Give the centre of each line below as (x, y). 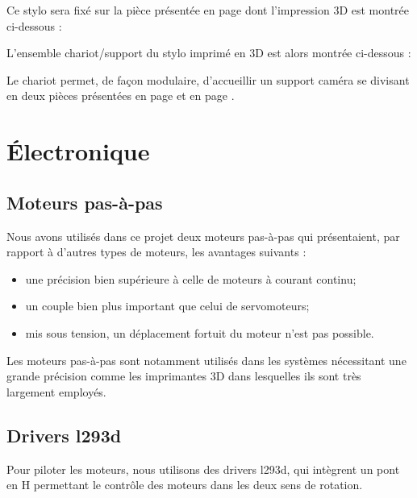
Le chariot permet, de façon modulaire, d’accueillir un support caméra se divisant (208, 79)
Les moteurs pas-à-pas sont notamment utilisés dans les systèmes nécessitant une (206, 360)
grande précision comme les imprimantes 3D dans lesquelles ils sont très (184, 376)
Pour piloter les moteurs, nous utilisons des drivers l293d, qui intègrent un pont (203, 469)
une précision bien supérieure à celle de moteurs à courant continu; (191, 278)
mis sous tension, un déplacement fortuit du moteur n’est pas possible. (200, 332)
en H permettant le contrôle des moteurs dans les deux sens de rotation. (185, 485)
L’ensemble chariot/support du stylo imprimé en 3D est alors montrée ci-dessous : (209, 53)
